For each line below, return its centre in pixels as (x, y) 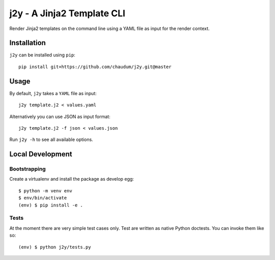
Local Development (41, 154)
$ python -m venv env (45, 191)
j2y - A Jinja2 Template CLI (67, 13)
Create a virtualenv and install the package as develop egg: (72, 179)
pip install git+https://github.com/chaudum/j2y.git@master (95, 67)
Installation (28, 43)
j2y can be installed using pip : (43, 55)
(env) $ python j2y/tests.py (55, 247)
